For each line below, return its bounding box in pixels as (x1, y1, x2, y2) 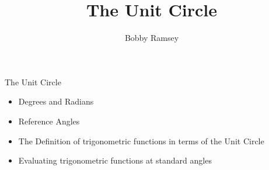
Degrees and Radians (18, 95, 94, 107)
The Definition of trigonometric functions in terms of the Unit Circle (18, 134, 264, 147)
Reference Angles (18, 115, 80, 127)
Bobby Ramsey (124, 32, 179, 44)
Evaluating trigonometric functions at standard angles (18, 154, 212, 166)
